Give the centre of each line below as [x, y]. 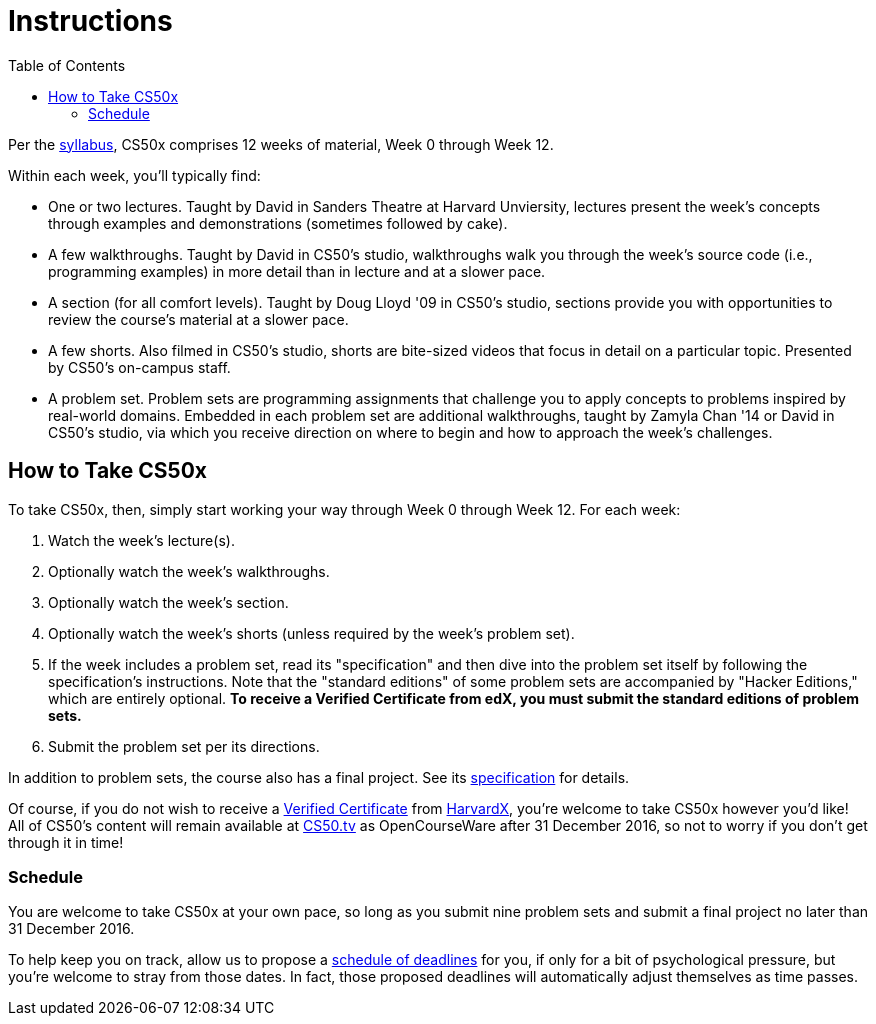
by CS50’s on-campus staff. [139, 367]
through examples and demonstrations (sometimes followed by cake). [278, 223]
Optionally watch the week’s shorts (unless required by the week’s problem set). [311, 633]
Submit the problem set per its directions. [184, 746]
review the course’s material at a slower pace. [198, 319]
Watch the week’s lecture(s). [141, 540]
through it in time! [66, 842]
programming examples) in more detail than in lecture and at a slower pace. [297, 271]
